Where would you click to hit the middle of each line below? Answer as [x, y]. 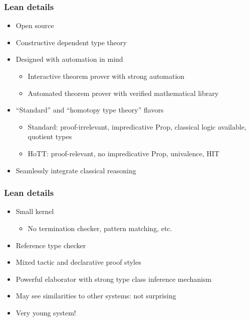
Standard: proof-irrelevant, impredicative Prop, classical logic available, [137, 126]
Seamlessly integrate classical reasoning [76, 170]
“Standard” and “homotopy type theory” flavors [90, 110]
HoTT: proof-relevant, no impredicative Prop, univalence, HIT [123, 153]
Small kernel [35, 211]
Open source [35, 25]
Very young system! [46, 312]
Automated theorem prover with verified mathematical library [123, 93]
